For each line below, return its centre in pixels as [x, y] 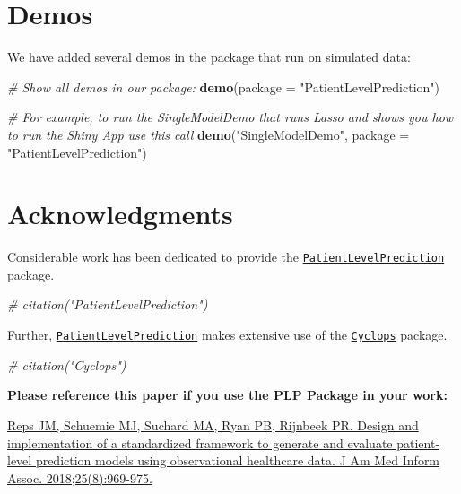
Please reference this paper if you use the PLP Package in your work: [227, 395]
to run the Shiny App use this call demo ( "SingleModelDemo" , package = [209, 134]
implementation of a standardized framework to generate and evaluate [200, 442]
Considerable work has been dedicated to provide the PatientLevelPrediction [226, 257]
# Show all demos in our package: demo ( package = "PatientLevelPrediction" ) [224, 87]
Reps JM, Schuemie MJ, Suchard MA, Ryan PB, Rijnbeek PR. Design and [213, 425]
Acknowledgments [120, 214]
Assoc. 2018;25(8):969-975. [80, 477]
